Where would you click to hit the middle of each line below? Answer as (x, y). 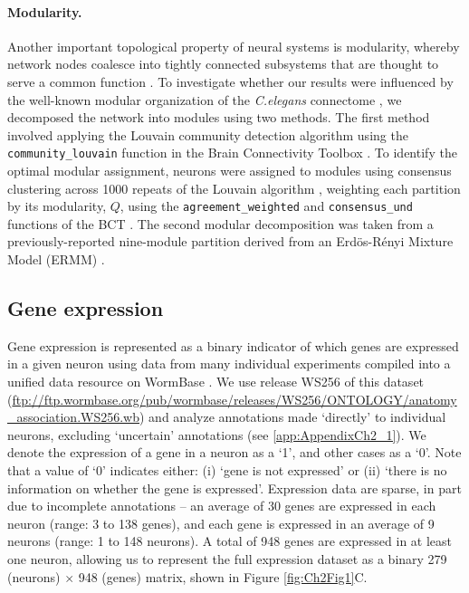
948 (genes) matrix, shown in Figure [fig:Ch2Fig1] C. (223, 576)
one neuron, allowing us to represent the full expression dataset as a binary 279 (227, 558)
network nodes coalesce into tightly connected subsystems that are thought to (223, 64)
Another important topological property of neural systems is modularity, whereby (234, 46)
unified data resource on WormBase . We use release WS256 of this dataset (216, 382)
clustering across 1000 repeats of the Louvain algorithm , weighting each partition (234, 188)
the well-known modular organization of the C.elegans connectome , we (205, 99)
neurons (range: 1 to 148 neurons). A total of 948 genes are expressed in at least (230, 541)
